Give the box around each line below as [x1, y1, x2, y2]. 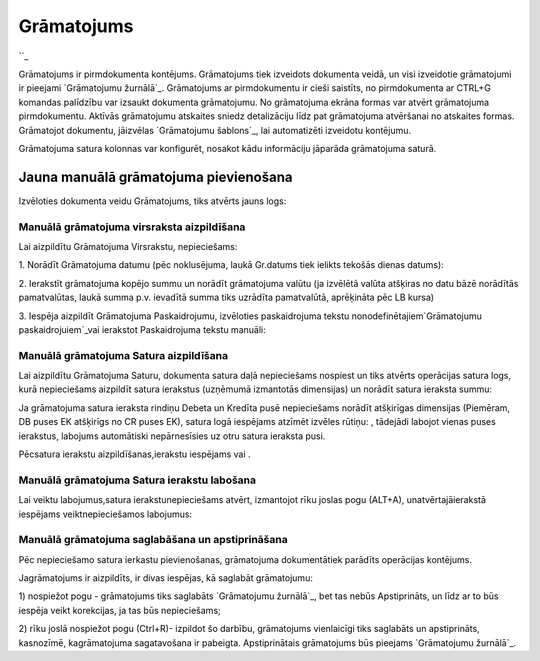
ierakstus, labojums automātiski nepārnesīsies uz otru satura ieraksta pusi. [18, 430, 326, 442]
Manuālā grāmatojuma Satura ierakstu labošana [18, 473, 257, 487]
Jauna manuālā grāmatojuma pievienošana [18, 168, 293, 185]
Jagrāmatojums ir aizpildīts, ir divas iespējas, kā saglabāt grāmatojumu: [18, 572, 314, 584]
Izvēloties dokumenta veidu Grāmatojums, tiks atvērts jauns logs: [18, 195, 287, 207]
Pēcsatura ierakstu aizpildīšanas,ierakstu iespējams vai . [18, 448, 251, 460]
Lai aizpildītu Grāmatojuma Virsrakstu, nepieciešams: [18, 240, 238, 252]
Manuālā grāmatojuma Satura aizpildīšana [18, 348, 229, 362]
